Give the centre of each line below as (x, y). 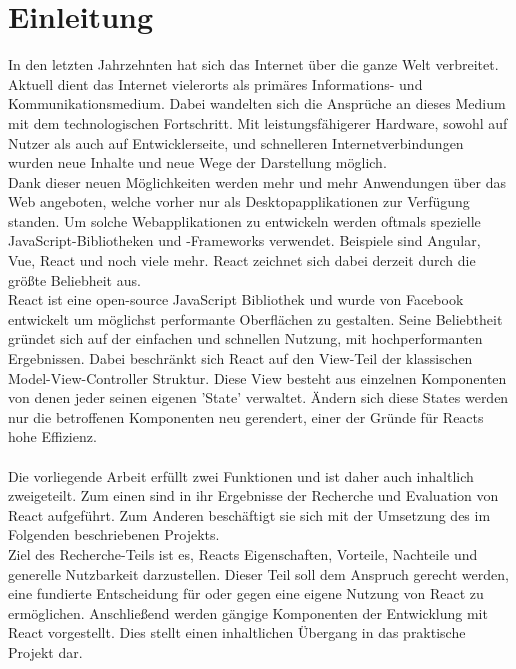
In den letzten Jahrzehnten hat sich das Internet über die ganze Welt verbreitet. (253, 64)
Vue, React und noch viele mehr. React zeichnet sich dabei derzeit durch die (242, 260)
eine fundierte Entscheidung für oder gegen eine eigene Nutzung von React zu (246, 593)
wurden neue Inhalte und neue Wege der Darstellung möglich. (197, 162)
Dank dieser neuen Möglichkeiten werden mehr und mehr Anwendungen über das (257, 181)
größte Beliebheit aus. (74, 279)
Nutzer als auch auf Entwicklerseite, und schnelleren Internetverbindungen (236, 142)
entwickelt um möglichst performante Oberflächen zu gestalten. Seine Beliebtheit (255, 318)
